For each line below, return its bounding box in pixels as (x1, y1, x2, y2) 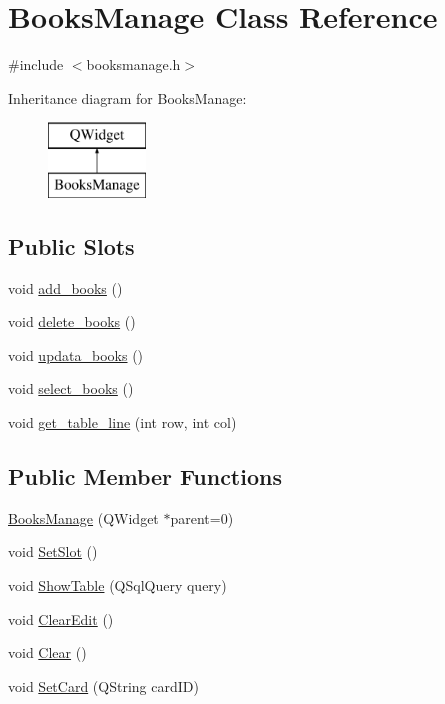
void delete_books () (8, 311, 136, 332)
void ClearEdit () (8, 608, 114, 629)
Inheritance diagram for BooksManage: (8, 87, 247, 108)
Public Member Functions (8, 461, 282, 492)
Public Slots (8, 230, 135, 261)
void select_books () (8, 378, 134, 399)
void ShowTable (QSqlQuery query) (8, 575, 227, 596)
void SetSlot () (8, 541, 98, 562)
